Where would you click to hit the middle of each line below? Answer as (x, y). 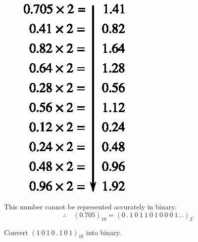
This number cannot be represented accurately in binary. (90, 207)
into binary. (104, 232)
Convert (16, 232)
